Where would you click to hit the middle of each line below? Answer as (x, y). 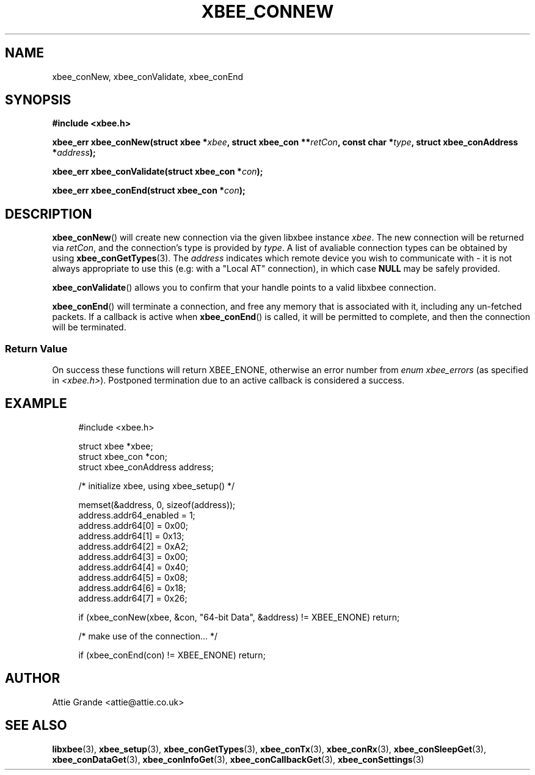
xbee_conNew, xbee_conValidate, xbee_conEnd (148, 76)
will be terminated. (89, 327)
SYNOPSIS (38, 100)
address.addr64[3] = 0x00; (133, 556)
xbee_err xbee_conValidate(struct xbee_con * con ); (158, 172)
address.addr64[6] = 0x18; (132, 588)
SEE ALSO (36, 726)
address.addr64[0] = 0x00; (133, 525)
